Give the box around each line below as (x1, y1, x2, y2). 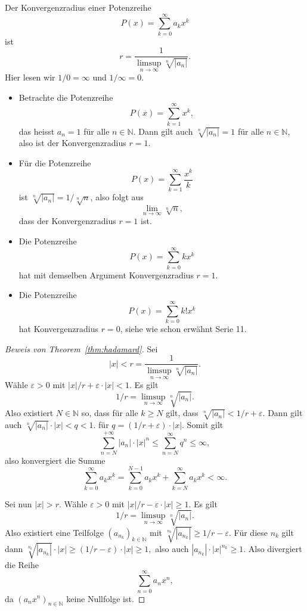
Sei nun (5, 497, 32, 510)
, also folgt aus (90, 191, 144, 203)
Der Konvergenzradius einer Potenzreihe (5, 1, 151, 13)
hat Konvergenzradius (18, 322, 98, 334)
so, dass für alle (81, 407, 138, 419)
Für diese (234, 526, 268, 538)
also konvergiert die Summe (5, 454, 106, 466)
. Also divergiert (243, 542, 302, 555)
